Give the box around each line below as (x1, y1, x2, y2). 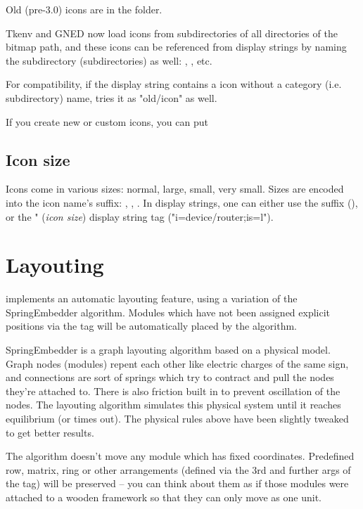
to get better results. (6, 425, 94, 439)
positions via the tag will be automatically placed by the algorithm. (6, 318, 297, 333)
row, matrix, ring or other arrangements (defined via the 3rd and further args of (6, 462, 351, 477)
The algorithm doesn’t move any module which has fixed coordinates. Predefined (6, 449, 355, 463)
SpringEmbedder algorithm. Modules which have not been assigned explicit (6, 304, 331, 319)
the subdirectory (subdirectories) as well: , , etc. (6, 53, 212, 67)
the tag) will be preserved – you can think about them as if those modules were (6, 476, 349, 491)
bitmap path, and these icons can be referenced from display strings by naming (6, 39, 347, 54)
